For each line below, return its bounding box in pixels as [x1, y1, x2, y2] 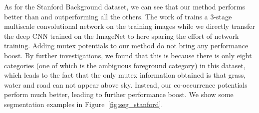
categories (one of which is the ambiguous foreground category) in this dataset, [4, 60, 246, 70]
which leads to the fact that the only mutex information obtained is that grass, [4, 70, 246, 80]
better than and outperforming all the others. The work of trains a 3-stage [4, 11, 232, 21]
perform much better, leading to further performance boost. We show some [4, 89, 234, 100]
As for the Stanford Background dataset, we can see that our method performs [4, 1, 245, 11]
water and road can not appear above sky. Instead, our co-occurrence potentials [4, 79, 248, 90]
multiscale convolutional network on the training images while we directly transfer [4, 21, 255, 31]
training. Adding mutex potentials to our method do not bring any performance [4, 40, 249, 51]
